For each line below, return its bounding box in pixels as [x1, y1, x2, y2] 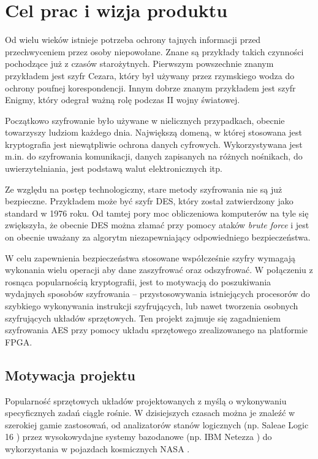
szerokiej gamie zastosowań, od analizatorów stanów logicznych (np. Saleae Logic [5, 418, 309, 431]
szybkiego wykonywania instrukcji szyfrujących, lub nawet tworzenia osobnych [5, 299, 298, 312]
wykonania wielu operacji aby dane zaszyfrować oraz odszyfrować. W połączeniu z [5, 263, 313, 276]
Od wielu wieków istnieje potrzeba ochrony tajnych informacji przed [5, 33, 261, 46]
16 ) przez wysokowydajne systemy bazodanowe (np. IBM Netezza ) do [5, 430, 272, 443]
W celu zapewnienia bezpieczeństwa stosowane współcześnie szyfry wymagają [5, 251, 296, 264]
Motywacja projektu [5, 365, 135, 384]
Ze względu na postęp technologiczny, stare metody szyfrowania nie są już [5, 182, 282, 195]
